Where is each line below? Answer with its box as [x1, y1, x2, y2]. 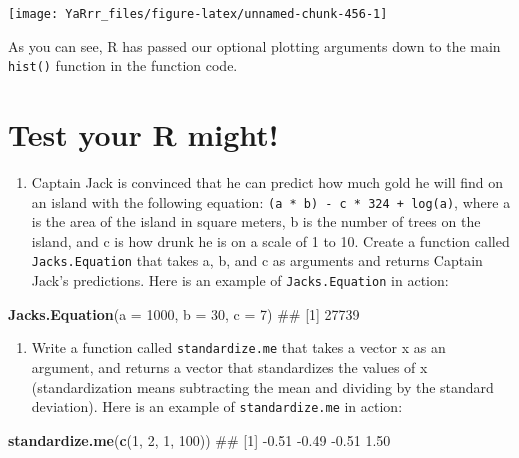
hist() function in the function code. [8, 55, 238, 76]
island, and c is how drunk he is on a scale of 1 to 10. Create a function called [31, 230, 510, 251]
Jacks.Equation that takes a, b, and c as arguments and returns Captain [31, 250, 483, 271]
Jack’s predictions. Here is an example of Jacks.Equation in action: [31, 270, 449, 291]
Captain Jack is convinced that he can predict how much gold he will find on [31, 172, 504, 193]
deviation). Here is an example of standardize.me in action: [31, 396, 403, 417]
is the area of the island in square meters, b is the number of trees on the [31, 211, 481, 232]
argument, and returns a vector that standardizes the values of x [31, 357, 428, 378]
